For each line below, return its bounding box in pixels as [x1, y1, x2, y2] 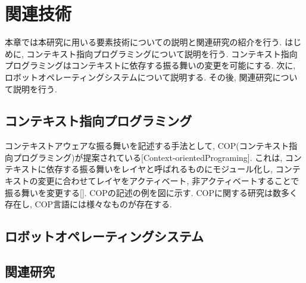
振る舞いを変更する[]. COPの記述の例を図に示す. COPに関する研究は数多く [5, 186, 298, 198]
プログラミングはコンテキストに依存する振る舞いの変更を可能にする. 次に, [5, 59, 296, 71]
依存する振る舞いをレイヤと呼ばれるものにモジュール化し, [46, 163, 273, 175]
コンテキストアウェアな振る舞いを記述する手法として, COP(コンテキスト [5, 139, 289, 152]
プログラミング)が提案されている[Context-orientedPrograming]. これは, [13, 151, 283, 163]
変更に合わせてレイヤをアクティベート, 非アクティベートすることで [38, 175, 299, 187]
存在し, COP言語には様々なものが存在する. [5, 198, 172, 210]
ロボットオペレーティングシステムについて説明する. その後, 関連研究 [5, 70, 273, 83]
